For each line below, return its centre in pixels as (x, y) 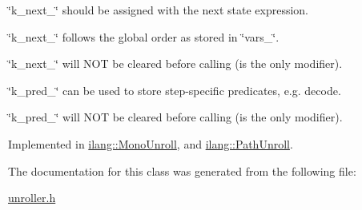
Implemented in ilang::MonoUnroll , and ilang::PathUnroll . (151, 143)
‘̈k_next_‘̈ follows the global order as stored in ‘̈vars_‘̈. (144, 36)
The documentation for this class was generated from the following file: (182, 170)
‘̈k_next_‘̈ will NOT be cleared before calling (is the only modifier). (175, 63)
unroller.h (32, 198)
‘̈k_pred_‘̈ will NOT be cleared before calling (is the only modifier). (175, 117)
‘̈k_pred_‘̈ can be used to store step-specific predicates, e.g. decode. (175, 90)
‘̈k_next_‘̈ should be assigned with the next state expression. (159, 10)
